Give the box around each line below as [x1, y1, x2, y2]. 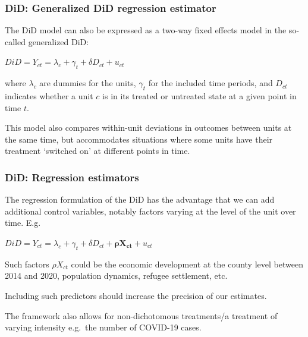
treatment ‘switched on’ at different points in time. [5, 144, 190, 157]
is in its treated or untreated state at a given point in [102, 90, 297, 102]
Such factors [5, 257, 49, 270]
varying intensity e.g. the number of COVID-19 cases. [5, 321, 202, 333]
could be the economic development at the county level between [71, 257, 303, 270]
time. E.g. [5, 216, 41, 229]
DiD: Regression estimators [5, 169, 139, 184]
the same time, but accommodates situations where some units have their [5, 133, 273, 145]
